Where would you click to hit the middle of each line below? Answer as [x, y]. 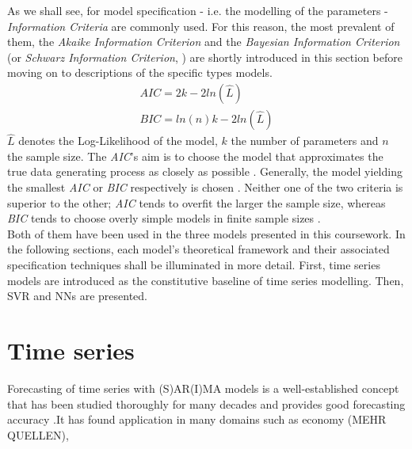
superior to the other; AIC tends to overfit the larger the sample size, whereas [196, 202]
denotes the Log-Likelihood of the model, [118, 141]
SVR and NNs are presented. [77, 296]
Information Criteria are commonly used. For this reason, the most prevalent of [201, 26]
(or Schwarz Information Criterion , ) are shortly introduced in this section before [205, 57]
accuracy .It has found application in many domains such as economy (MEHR [197, 419]
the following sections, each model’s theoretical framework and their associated [198, 249]
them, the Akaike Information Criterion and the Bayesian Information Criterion [204, 42]
